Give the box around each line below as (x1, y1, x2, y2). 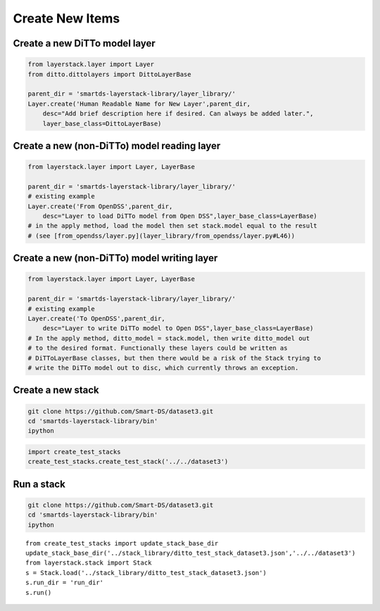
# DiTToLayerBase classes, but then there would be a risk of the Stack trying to (27, 354, 322, 362)
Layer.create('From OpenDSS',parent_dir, (27, 202, 173, 210)
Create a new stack (13, 384, 100, 396)
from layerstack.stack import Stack (25, 559, 152, 567)
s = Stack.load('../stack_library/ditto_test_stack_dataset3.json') (25, 569, 267, 577)
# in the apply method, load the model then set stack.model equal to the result (27, 222, 318, 230)
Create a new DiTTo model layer (13, 37, 156, 49)
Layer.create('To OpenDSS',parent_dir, (27, 314, 165, 322)
